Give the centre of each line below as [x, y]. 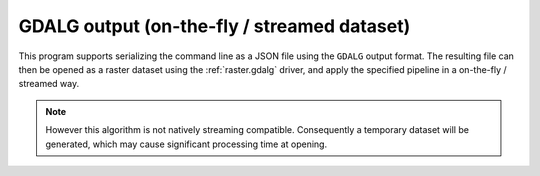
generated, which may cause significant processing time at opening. [186, 144]
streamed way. [49, 84]
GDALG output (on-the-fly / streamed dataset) [214, 26]
